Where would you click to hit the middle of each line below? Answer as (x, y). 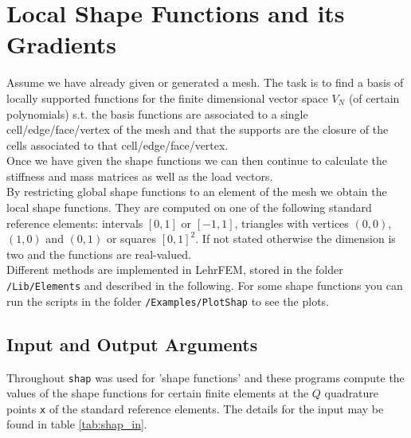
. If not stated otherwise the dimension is (296, 239)
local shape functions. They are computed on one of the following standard (189, 207)
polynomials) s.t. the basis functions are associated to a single (157, 113)
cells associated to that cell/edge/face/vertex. (117, 145)
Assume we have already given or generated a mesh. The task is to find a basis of (205, 82)
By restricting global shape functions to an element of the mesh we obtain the (197, 192)
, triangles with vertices (292, 223)
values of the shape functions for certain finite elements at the (158, 393)
